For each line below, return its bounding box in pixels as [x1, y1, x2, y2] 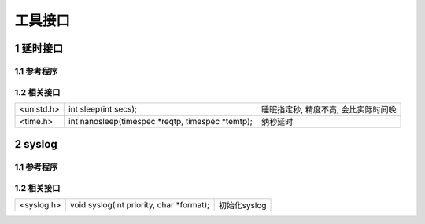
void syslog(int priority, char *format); [69, 200, 210, 211]
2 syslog [14, 138, 58, 151]
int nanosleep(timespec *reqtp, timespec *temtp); [68, 116, 253, 127]
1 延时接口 [14, 42, 64, 55]
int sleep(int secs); [68, 103, 138, 114]
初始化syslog [218, 200, 267, 211]
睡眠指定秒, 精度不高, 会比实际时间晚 [261, 104, 397, 115]
